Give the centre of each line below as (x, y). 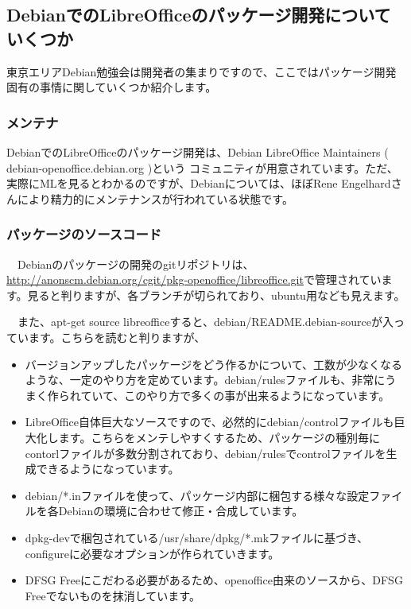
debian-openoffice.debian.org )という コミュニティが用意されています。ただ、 (202, 167)
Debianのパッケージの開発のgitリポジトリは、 (136, 264)
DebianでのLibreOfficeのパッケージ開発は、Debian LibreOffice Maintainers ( (198, 152)
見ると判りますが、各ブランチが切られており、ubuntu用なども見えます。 (216, 295)
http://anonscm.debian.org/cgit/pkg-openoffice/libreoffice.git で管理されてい (194, 279)
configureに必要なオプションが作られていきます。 (152, 553)
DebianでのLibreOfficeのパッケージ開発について (199, 15)
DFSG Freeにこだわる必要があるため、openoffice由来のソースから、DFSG (214, 580)
